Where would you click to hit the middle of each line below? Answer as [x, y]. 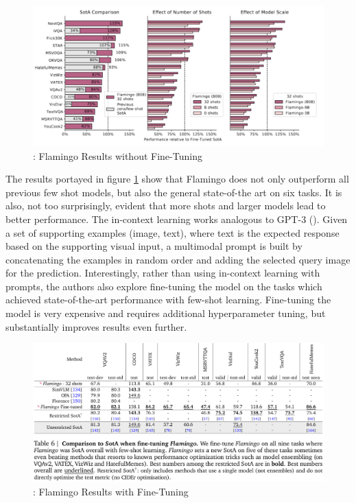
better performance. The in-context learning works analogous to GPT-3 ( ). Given [177, 219]
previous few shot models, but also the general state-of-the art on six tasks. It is [174, 192]
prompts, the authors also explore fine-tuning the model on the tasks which [164, 286]
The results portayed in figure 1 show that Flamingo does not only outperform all [177, 179]
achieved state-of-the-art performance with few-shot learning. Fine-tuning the [168, 300]
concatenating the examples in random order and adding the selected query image [178, 259]
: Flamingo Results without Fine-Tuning [118, 155]
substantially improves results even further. [96, 326]
